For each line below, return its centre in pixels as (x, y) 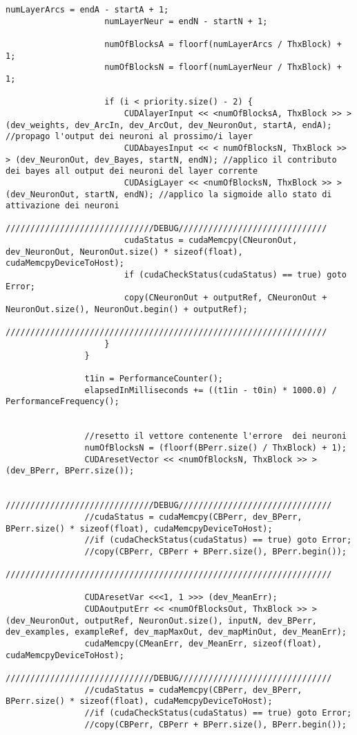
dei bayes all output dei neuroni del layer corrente (132, 171)
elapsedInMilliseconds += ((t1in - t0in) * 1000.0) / (211, 390)
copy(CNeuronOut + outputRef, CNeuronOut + (225, 298)
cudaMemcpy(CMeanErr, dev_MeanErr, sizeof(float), (203, 644)
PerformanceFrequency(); (62, 402)
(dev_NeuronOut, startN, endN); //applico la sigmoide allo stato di (169, 194)
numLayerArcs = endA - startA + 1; (87, 10)
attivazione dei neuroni (62, 206)
